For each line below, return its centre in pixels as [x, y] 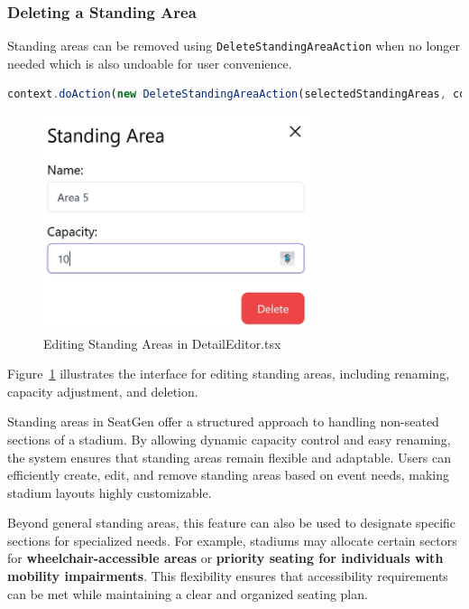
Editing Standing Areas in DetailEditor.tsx [162, 343]
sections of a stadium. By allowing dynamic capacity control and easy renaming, [229, 439]
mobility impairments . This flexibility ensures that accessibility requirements [228, 576]
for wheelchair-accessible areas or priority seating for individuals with [225, 558]
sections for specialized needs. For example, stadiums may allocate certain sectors [232, 540]
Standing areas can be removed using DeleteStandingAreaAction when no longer [234, 46]
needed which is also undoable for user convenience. [150, 63]
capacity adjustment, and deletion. [103, 391]
